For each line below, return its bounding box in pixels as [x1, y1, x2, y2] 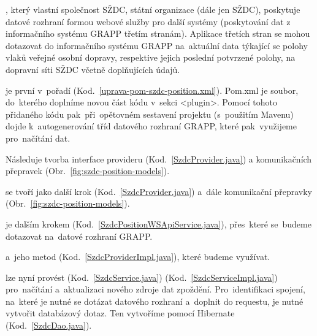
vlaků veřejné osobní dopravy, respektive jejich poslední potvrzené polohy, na [6, 51, 296, 64]
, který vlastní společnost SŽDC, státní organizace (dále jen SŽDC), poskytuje [6, 3, 300, 15]
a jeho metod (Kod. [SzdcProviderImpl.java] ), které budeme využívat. [6, 250, 270, 263]
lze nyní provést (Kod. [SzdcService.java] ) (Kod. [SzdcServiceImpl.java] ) [6, 270, 278, 283]
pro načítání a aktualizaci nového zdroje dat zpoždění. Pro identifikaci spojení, [6, 283, 305, 296]
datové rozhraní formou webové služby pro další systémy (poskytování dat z [6, 15, 291, 28]
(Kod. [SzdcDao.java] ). [6, 319, 92, 332]
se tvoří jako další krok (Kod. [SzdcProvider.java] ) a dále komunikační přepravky [6, 185, 312, 197]
